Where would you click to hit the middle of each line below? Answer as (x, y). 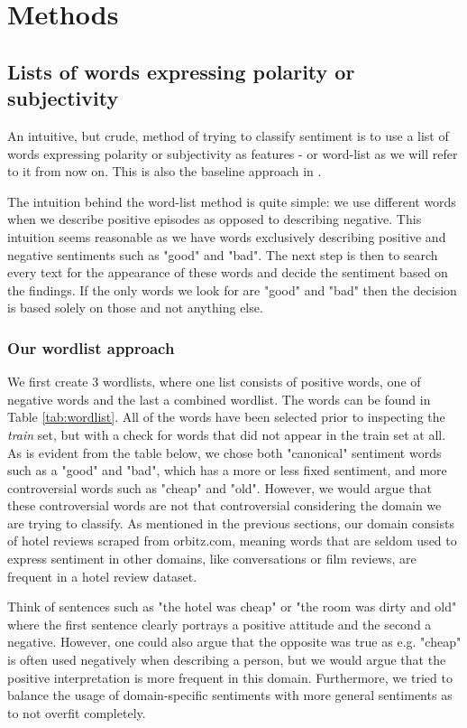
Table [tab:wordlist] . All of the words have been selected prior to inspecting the (226, 417)
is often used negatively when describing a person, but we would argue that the (227, 660)
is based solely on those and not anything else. (135, 308)
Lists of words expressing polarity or (181, 71)
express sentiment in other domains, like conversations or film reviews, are (212, 559)
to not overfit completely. (77, 712)
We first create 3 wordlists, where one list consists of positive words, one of (214, 382)
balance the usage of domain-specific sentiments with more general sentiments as (230, 695)
